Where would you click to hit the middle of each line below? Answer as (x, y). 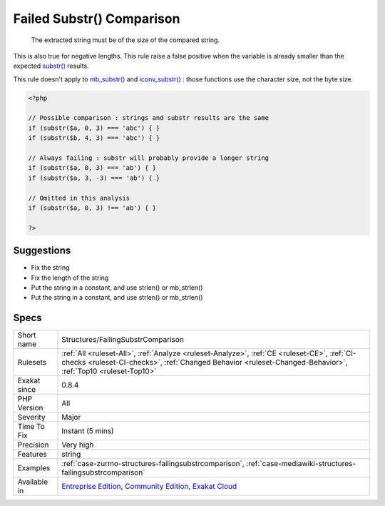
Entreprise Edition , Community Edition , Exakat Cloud (149, 487)
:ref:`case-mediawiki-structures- (301, 464)
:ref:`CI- (343, 353)
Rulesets (32, 363)
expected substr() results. (51, 66)
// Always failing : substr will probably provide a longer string (149, 158)
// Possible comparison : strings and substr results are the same (149, 118)
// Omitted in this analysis (79, 198)
